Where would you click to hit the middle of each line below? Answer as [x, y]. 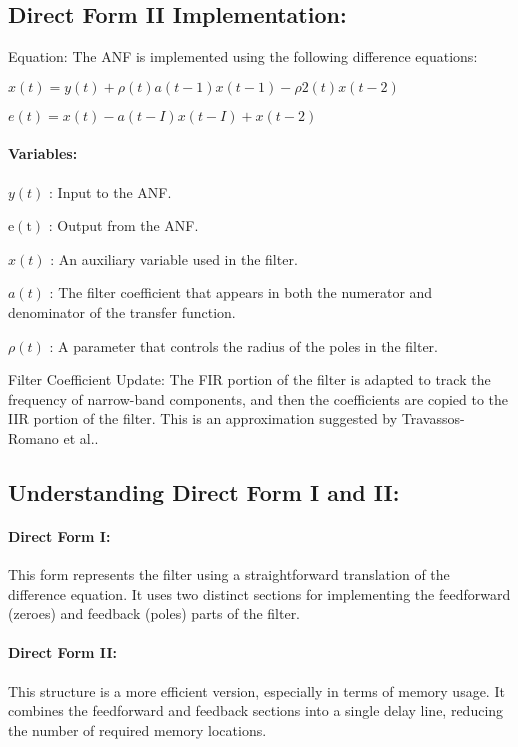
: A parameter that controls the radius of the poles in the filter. [243, 345]
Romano [33, 437]
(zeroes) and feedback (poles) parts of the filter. [154, 613]
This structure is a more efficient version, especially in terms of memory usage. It [256, 690]
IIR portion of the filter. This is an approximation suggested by [203, 418]
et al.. [81, 437]
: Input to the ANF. [110, 191]
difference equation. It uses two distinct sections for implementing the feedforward [259, 593]
